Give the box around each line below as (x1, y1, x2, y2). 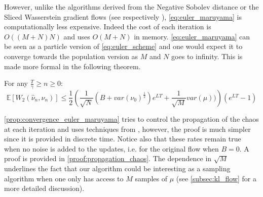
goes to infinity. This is (171, 51, 243, 61)
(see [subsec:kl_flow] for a (176, 173, 256, 183)
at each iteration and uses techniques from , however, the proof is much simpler (4, 123, 251, 134)
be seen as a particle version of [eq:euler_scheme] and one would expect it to (4, 41, 243, 52)
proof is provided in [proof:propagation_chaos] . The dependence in (4, 153, 212, 164)
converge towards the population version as (4, 51, 138, 61)
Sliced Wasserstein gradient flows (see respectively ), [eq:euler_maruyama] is (4, 11, 242, 22)
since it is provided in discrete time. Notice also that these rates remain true (4, 133, 241, 144)
